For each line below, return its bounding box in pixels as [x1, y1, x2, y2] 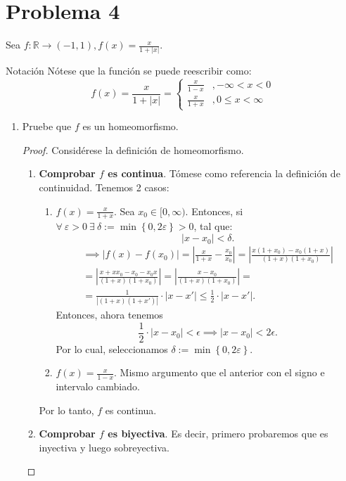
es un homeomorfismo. [82, 119, 179, 134]
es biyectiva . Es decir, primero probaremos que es [108, 426, 328, 441]
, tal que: [193, 219, 233, 233]
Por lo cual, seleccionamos [56, 341, 168, 356]
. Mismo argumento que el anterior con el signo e [113, 365, 325, 380]
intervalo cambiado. [56, 379, 140, 394]
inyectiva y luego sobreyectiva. [39, 440, 169, 454]
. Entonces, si [185, 203, 243, 218]
